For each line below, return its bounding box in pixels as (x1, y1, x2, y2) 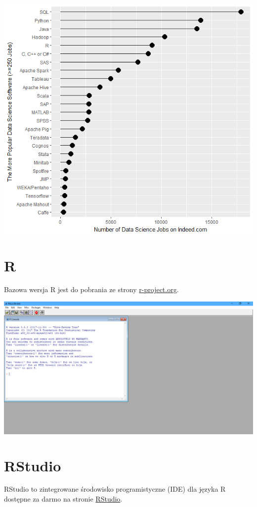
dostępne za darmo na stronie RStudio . (4, 494, 123, 504)
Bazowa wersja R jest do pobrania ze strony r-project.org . (4, 284, 179, 294)
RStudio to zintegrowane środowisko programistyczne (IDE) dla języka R (4, 484, 226, 494)
